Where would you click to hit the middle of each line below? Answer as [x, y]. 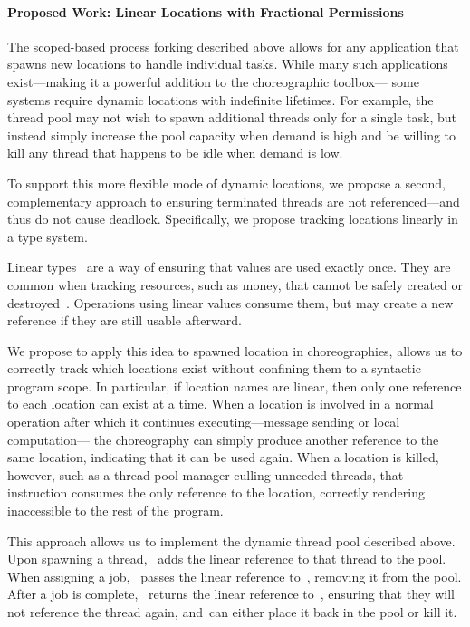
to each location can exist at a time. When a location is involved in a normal [221, 404]
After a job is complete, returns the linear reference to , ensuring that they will [231, 594]
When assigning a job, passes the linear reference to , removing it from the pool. [235, 576]
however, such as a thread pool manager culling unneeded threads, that [206, 474]
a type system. [48, 236]
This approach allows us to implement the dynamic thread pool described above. [231, 540]
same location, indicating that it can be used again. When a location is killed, [223, 457]
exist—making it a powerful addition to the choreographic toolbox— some [213, 81]
